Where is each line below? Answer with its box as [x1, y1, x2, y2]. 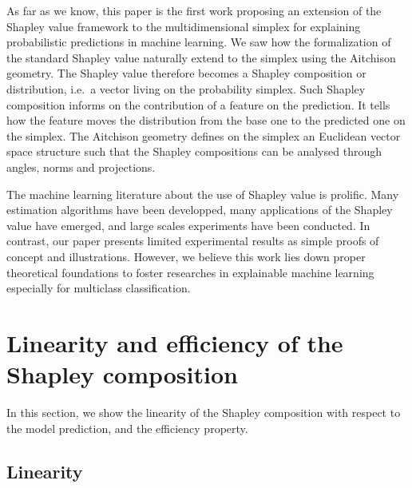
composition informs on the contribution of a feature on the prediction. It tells [6, 96, 390, 113]
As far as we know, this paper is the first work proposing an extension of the [6, 2, 382, 18]
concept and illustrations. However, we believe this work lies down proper [6, 248, 366, 264]
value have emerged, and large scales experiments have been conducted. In [6, 216, 370, 233]
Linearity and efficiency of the [6, 326, 343, 359]
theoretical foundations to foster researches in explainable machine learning [6, 264, 374, 280]
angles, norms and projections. [6, 158, 156, 175]
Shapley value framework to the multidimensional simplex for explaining [6, 18, 361, 34]
